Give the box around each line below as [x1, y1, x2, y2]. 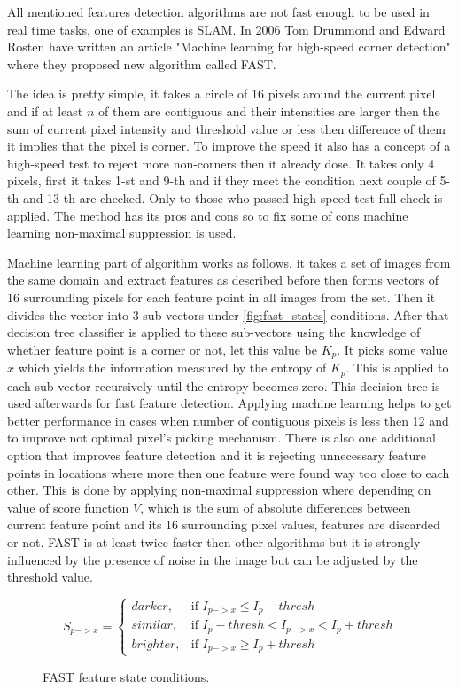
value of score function [7, 497, 129, 516]
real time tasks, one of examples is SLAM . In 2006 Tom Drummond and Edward [7, 20, 446, 38]
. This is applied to [345, 358, 449, 377]
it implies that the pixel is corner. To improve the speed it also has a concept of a [7, 137, 451, 155]
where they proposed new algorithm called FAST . [7, 54, 276, 73]
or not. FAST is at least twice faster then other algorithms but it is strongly [7, 532, 421, 551]
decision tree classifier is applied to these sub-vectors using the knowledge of [7, 323, 421, 341]
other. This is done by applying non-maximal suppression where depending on [7, 481, 431, 499]
